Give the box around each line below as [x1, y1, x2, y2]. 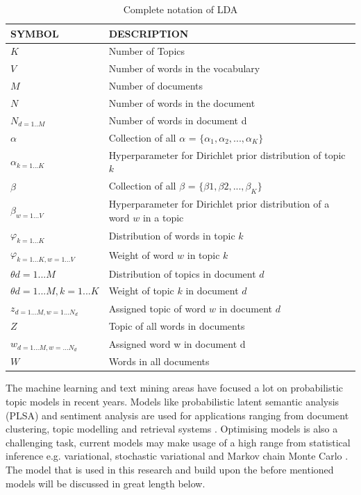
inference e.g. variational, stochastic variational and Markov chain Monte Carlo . [6, 448, 349, 463]
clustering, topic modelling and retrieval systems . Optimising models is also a [6, 421, 338, 436]
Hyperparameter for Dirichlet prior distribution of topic [108, 147, 346, 162]
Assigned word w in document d [108, 336, 246, 351]
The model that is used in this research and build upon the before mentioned [6, 462, 334, 476]
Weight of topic [108, 283, 174, 298]
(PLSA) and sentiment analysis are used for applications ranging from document [6, 408, 349, 422]
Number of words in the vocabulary [108, 61, 260, 76]
